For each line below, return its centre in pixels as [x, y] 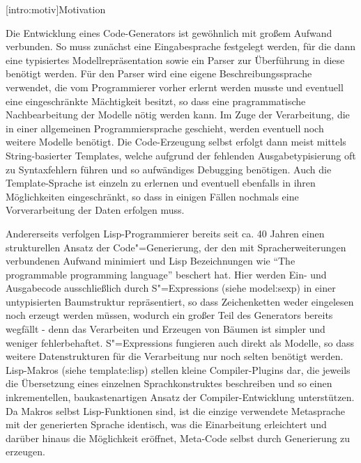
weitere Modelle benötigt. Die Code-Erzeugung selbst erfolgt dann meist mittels [176, 142]
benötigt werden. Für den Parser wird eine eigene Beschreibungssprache [159, 73]
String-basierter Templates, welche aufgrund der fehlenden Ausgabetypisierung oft [181, 155]
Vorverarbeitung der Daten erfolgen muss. [95, 210]
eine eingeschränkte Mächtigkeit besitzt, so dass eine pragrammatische [156, 101]
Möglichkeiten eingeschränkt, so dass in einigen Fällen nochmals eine [152, 196]
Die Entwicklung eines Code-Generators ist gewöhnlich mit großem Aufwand [169, 32]
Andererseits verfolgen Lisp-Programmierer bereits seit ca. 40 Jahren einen [165, 233]
